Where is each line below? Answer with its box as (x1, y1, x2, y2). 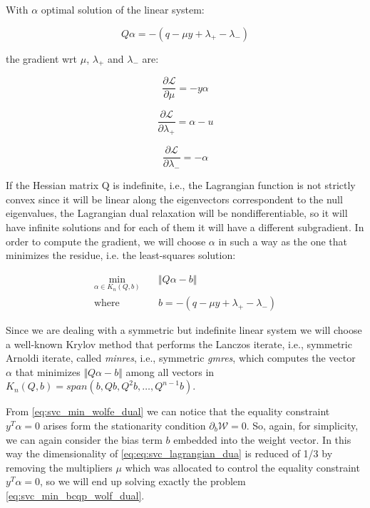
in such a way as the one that (218, 233, 348, 248)
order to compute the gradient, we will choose (6, 233, 206, 248)
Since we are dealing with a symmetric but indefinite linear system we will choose (6, 322, 362, 337)
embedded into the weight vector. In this (173, 432, 351, 447)
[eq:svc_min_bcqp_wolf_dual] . (6, 487, 145, 502)
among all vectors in (125, 364, 215, 379)
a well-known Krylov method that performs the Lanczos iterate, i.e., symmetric (6, 336, 352, 351)
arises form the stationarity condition (43, 417, 206, 432)
